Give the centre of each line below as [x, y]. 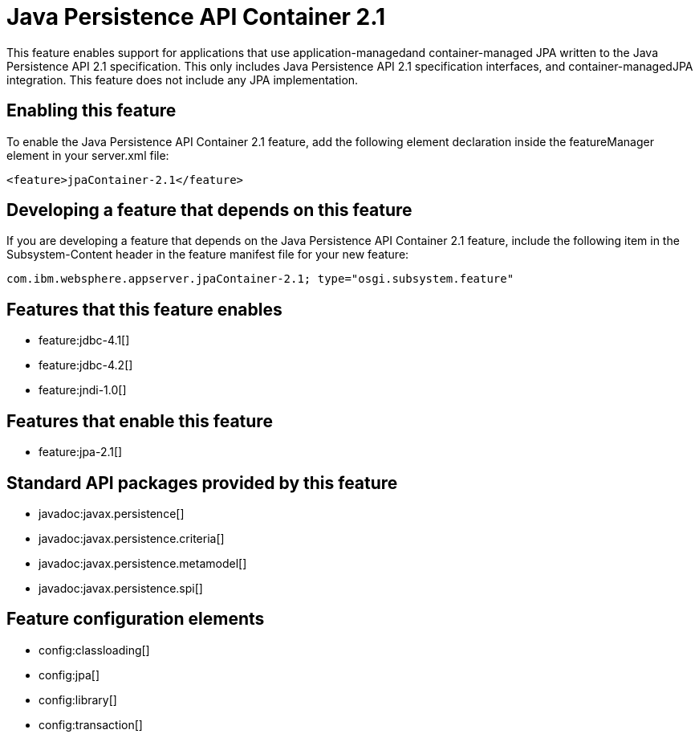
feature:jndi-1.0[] [83, 390]
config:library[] [78, 699]
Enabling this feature [91, 111]
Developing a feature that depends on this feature [209, 210]
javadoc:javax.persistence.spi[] [121, 588]
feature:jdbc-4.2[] [86, 365]
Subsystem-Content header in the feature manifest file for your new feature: [208, 255]
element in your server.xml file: [88, 155]
